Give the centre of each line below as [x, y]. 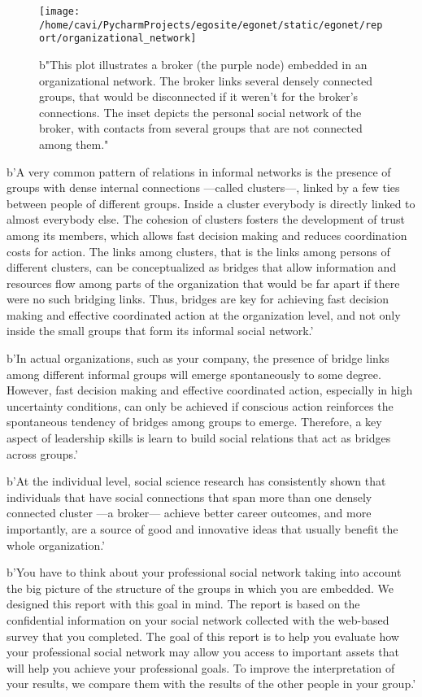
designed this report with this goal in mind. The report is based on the [183, 604]
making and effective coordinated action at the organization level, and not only [204, 314]
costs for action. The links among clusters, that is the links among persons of [198, 251]
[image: [60, 11]
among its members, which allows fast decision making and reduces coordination [207, 235]
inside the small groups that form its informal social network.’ [160, 331]
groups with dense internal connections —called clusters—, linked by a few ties [203, 187]
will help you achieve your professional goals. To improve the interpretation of [201, 667]
